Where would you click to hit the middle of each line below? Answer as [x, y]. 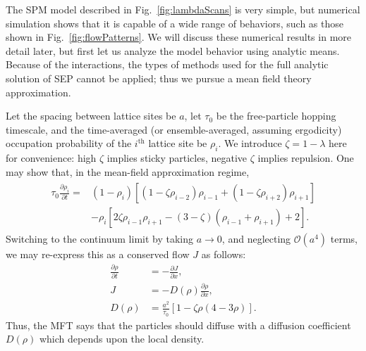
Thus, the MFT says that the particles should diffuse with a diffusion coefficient [178, 325]
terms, [344, 239]
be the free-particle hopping [276, 116]
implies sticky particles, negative [177, 158]
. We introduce [250, 143]
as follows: [224, 254]
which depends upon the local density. [122, 339]
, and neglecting [256, 239]
